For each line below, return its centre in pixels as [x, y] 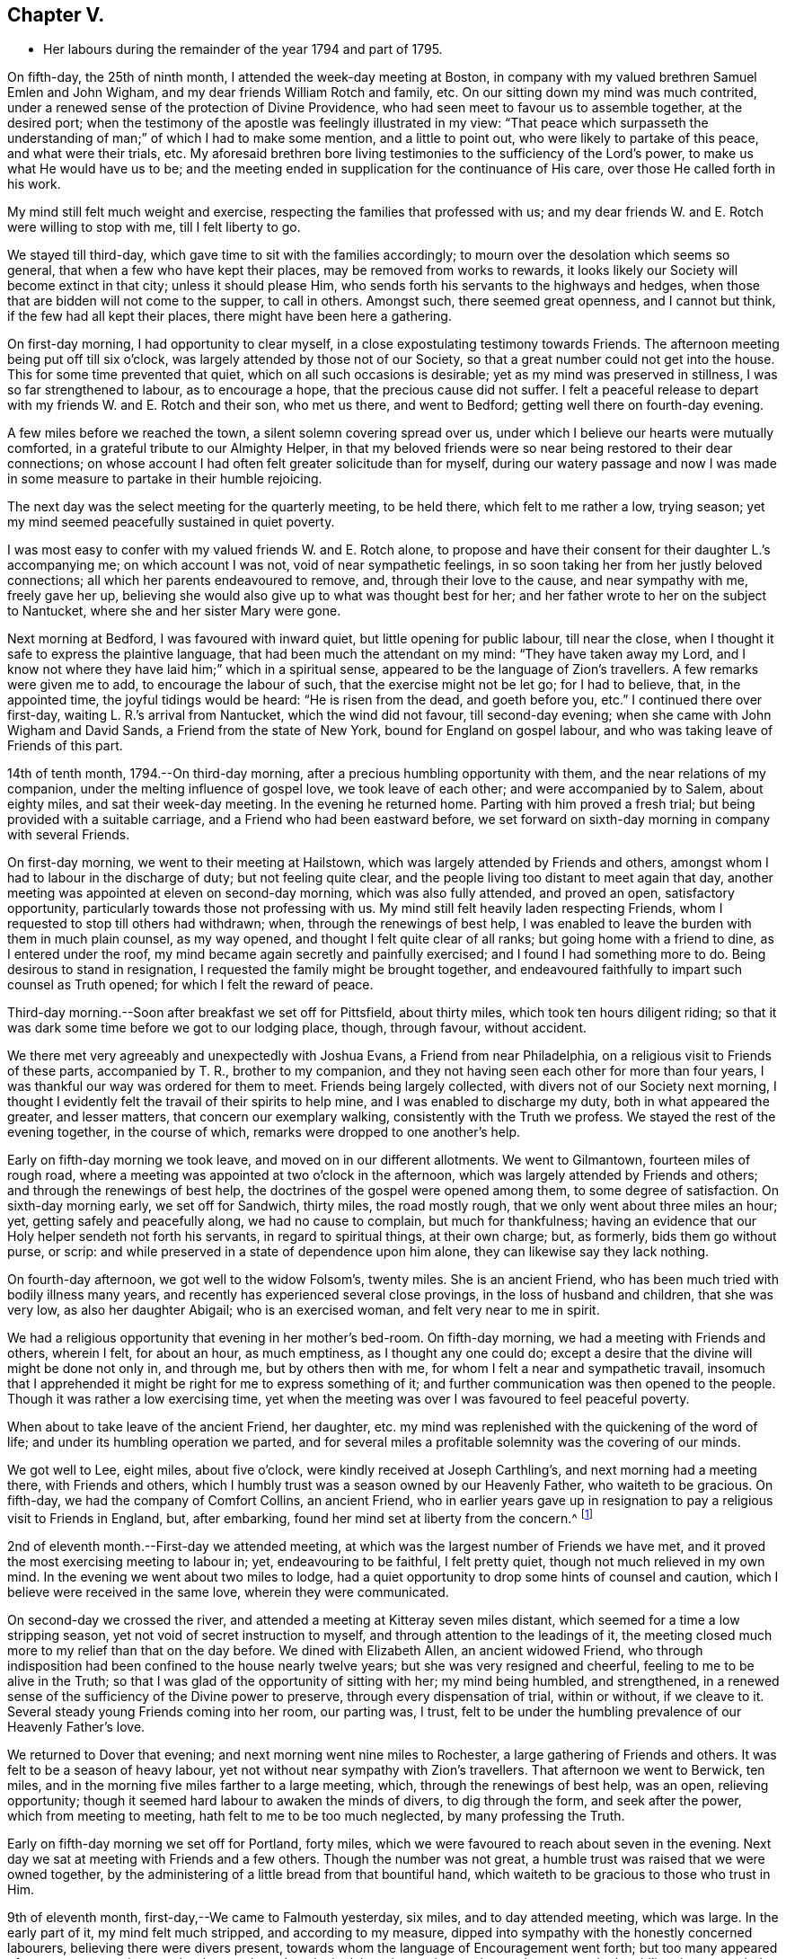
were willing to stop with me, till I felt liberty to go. [154, 227]
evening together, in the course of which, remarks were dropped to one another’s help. [264, 1132]
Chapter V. [56, 15]
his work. [34, 184]
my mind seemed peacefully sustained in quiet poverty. [171, 522]
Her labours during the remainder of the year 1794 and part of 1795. [243, 49]
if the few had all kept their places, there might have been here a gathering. [230, 316]
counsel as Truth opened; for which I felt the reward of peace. [190, 985]
